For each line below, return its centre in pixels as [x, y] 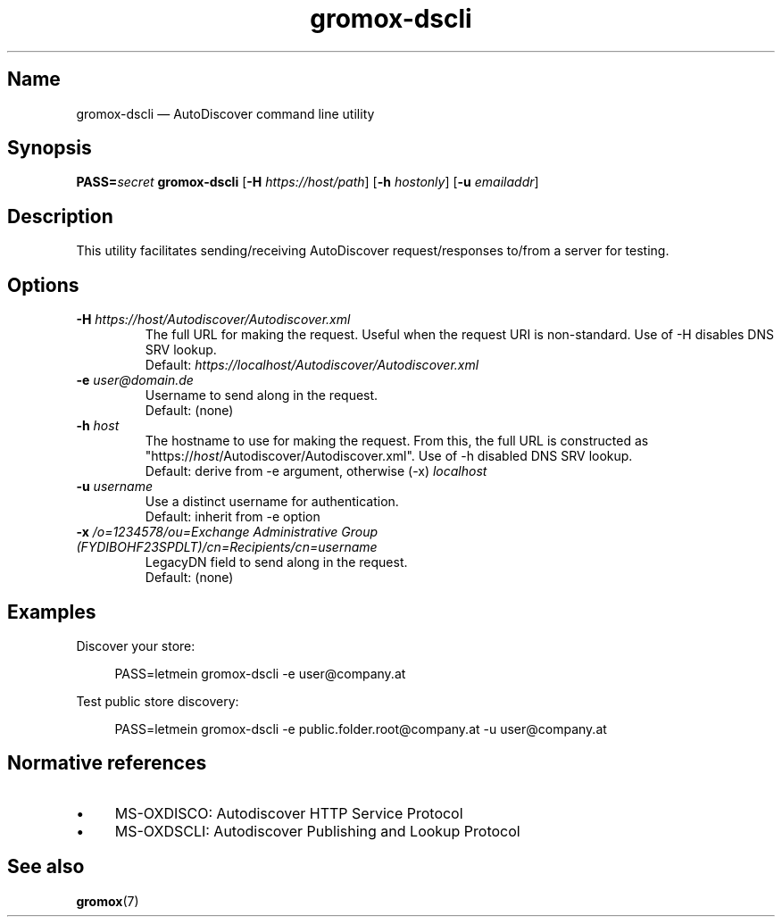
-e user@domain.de [135, 380]
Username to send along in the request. [262, 395]
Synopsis [50, 148]
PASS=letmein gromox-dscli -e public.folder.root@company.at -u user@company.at [361, 728]
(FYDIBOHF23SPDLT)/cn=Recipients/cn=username [227, 547]
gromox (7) [108, 901]
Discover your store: [136, 645]
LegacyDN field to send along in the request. [276, 562]
